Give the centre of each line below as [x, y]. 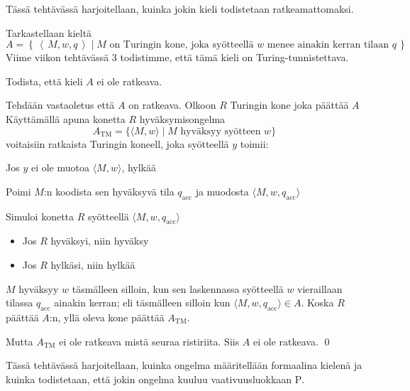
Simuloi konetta [40, 216]
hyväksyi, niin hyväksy [100, 241]
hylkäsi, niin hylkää [93, 264]
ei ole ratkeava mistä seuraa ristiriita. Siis [149, 341]
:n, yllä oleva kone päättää [107, 317]
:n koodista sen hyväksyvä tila [109, 191]
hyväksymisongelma [182, 118]
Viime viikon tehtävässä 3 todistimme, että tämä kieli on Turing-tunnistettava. [177, 57]
